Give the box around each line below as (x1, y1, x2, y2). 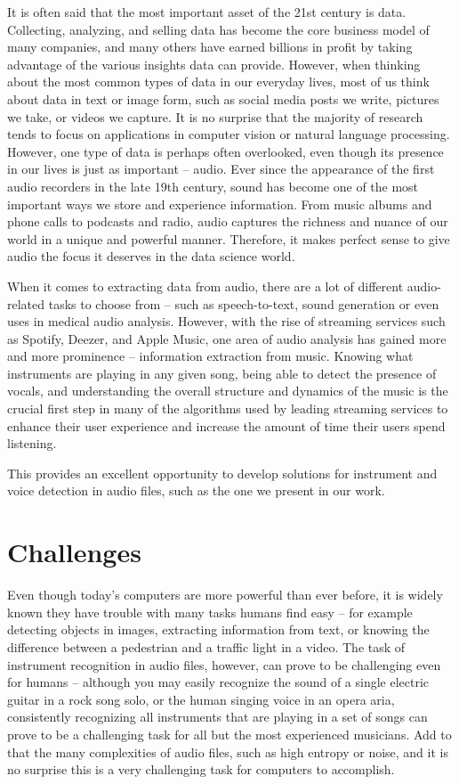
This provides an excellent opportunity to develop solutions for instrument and (7, 463, 438, 482)
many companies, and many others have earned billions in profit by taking (7, 37, 413, 56)
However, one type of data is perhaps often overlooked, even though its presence (7, 142, 444, 160)
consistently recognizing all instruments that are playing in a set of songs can (7, 707, 428, 726)
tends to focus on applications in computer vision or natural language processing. (7, 125, 450, 143)
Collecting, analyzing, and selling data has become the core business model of (7, 20, 430, 38)
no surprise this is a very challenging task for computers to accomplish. (7, 760, 395, 779)
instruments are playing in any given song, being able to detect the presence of (7, 363, 437, 382)
